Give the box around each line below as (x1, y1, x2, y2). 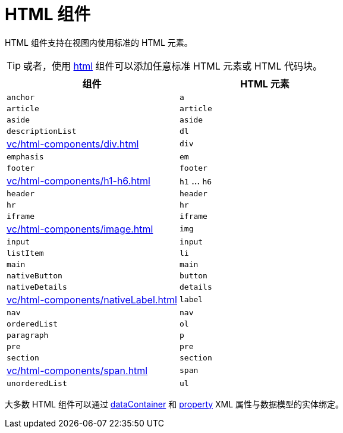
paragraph (7, 330, 49, 340)
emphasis (7, 152, 44, 161)
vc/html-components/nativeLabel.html (7, 293, 177, 306)
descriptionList (7, 126, 77, 136)
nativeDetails (7, 282, 67, 291)
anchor (7, 92, 34, 102)
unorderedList (7, 378, 67, 388)
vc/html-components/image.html (7, 222, 153, 235)
